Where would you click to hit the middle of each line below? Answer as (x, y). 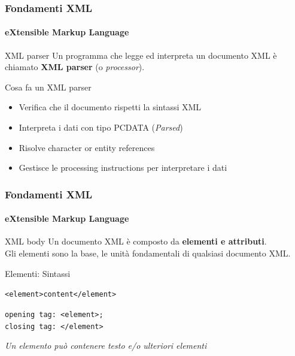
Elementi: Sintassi (38, 273)
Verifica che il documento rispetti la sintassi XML (110, 107)
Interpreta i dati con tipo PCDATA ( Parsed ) (101, 127)
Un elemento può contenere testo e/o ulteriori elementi (106, 346)
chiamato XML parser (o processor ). (75, 67)
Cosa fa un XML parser (48, 87)
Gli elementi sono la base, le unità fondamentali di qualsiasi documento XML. (148, 253)
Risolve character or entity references (87, 147)
